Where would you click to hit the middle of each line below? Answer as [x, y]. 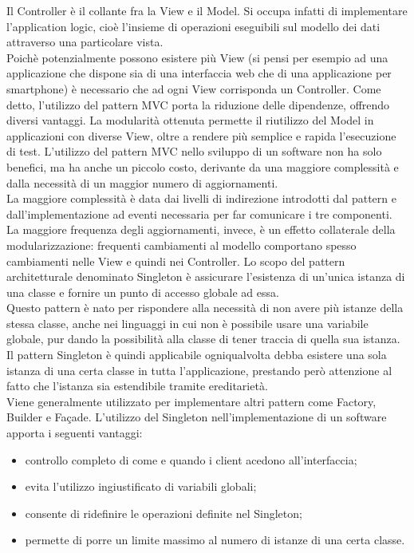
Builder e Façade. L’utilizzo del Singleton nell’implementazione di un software [197, 417]
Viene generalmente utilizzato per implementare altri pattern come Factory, [191, 401]
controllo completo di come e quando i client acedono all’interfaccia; [191, 459]
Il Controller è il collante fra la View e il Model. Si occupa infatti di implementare [207, 10]
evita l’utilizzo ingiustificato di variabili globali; [141, 486]
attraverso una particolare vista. [85, 42]
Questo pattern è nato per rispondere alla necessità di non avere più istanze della [205, 308]
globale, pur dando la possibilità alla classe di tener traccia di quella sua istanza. [203, 339]
